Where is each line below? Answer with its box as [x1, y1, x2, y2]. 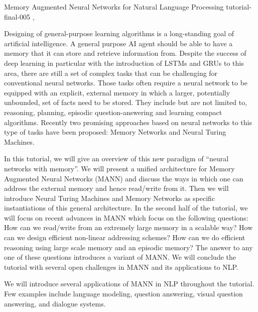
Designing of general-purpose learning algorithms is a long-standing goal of [4, 28, 234, 39]
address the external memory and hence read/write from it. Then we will [4, 183, 229, 193]
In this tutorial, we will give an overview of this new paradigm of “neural [4, 153, 229, 164]
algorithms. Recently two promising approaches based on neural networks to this [4, 117, 252, 127]
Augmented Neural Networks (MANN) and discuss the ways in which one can [4, 173, 243, 183]
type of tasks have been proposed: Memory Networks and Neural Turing [4, 127, 226, 137]
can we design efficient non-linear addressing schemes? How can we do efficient [4, 232, 245, 243]
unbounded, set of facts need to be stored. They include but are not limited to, [4, 97, 247, 108]
